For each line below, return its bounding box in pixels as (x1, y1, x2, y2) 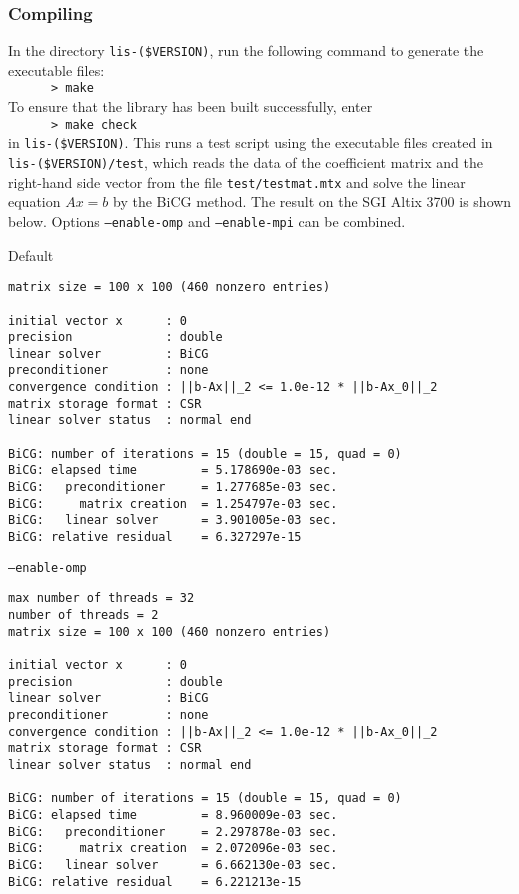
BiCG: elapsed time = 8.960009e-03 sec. (8, 807, 338, 822)
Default (8, 244, 54, 265)
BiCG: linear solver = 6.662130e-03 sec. (8, 857, 338, 872)
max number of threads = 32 (8, 591, 195, 606)
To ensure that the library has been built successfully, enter (8, 96, 373, 117)
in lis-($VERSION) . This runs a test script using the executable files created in (8, 132, 493, 153)
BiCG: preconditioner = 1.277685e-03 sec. (8, 480, 338, 495)
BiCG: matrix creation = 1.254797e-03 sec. (8, 496, 338, 511)
